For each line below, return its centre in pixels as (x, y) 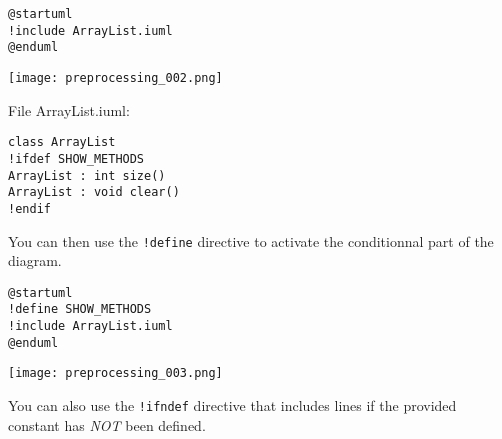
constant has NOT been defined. (107, 424)
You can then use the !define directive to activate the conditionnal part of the (251, 240)
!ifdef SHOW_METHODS (76, 158)
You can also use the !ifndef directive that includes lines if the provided (232, 405)
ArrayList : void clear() (94, 192)
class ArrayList (62, 142)
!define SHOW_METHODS (80, 309)
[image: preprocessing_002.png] (115, 77)
